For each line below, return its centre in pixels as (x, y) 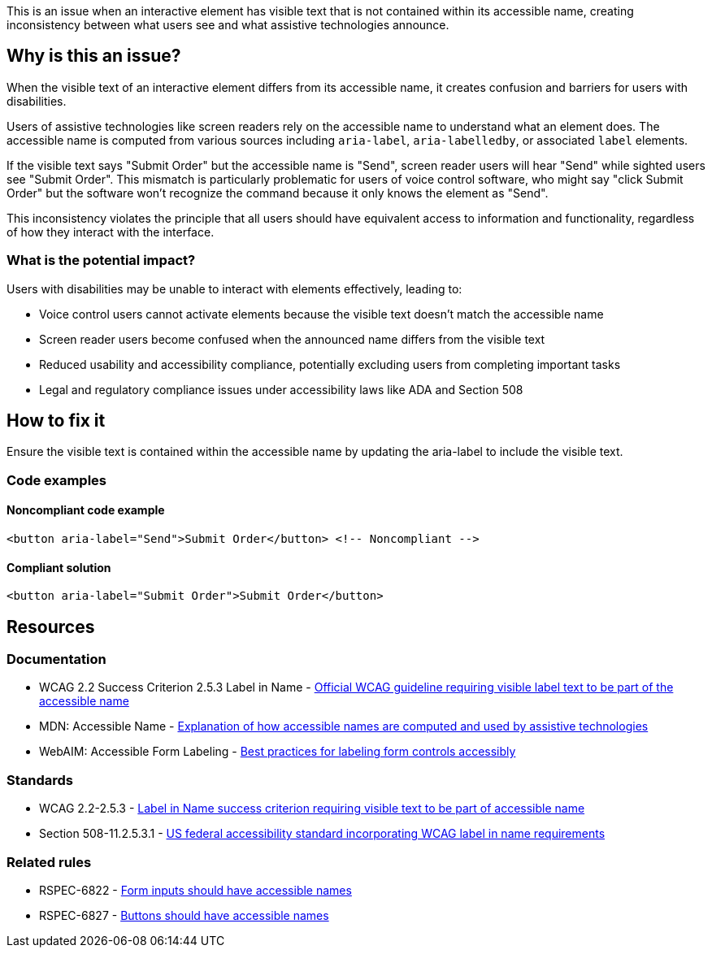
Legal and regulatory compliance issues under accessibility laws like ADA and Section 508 (281, 389)
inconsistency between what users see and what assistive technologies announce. (228, 25)
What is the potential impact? (101, 260)
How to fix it (56, 421)
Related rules (49, 862)
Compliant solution (59, 567)
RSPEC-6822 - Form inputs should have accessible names (195, 890)
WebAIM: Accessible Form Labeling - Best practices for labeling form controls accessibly (278, 752)
